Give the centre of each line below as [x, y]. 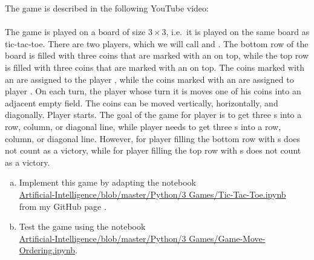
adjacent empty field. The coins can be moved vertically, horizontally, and [142, 102]
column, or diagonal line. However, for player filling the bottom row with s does [153, 138]
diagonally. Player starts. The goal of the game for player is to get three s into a [153, 115]
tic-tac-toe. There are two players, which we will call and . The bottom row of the [157, 43]
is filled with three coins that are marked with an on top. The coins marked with [155, 67]
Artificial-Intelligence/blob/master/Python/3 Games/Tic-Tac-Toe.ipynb [152, 194]
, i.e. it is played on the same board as [238, 32]
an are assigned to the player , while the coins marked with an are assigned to [149, 79]
